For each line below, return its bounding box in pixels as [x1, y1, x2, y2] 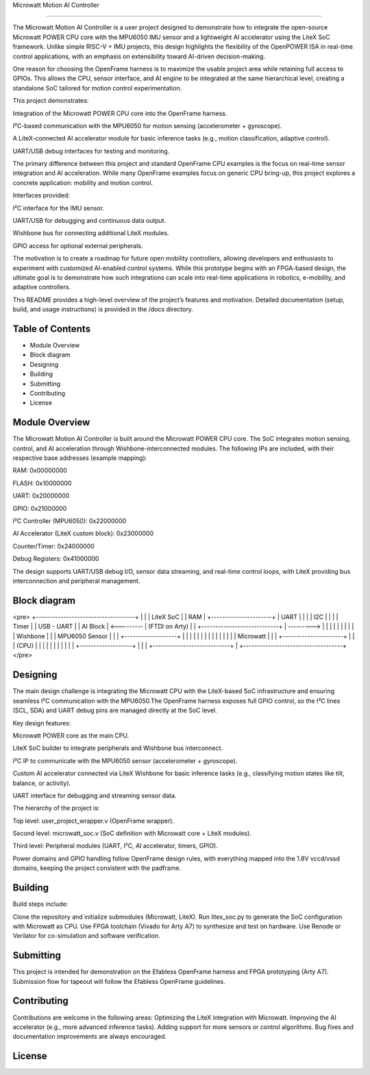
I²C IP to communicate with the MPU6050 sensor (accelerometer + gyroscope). [12, 756, 238, 764]
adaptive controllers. [12, 283, 71, 291]
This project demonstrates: [12, 97, 89, 105]
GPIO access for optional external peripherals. [12, 241, 143, 250]
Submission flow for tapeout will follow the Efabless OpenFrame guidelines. [12, 977, 225, 985]
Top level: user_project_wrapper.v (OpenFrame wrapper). [12, 817, 175, 825]
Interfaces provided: [12, 191, 70, 200]
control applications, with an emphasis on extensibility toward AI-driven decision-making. [12, 52, 265, 60]
